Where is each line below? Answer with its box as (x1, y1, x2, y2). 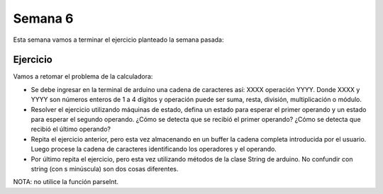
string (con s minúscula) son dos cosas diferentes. (30, 164, 179, 173)
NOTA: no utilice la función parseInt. (13, 178, 118, 186)
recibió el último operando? (30, 125, 111, 134)
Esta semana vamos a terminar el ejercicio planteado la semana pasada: (13, 35, 224, 44)
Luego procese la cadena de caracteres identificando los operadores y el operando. (30, 145, 277, 154)
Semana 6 (13, 11, 74, 26)
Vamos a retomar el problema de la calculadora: (13, 72, 153, 81)
